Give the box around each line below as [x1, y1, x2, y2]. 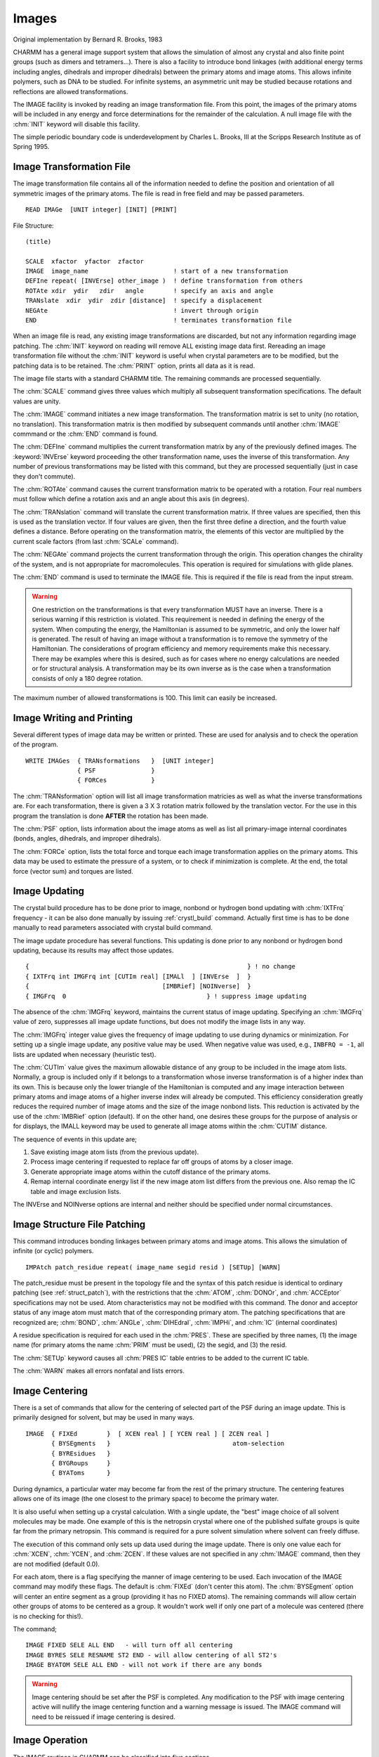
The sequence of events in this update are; [13, 1135, 137, 1143]
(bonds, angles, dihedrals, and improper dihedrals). [13, 834, 161, 843]
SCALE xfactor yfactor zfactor [25, 257, 144, 265]
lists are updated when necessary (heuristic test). [13, 1050, 157, 1058]
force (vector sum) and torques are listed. [13, 867, 133, 875]
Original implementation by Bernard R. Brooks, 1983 [13, 35, 163, 44]
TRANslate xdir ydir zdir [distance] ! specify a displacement [25, 297, 262, 305]
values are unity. [13, 397, 61, 406]
